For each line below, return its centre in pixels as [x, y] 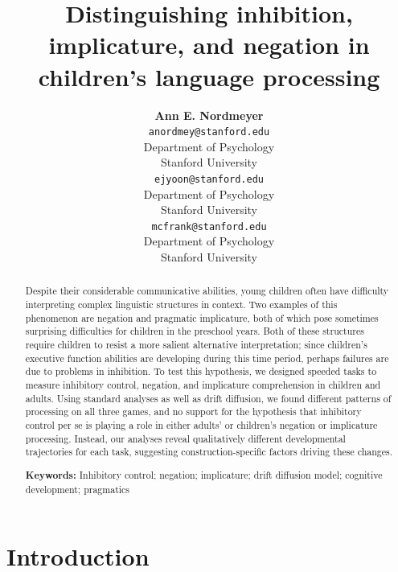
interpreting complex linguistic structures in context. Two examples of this [181, 305]
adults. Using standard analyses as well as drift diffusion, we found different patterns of [208, 398]
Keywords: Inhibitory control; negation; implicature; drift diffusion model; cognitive [204, 475]
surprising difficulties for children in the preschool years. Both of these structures [195, 331]
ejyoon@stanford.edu [209, 179]
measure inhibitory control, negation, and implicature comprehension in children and [203, 385]
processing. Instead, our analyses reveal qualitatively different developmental [185, 438]
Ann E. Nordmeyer [209, 115]
